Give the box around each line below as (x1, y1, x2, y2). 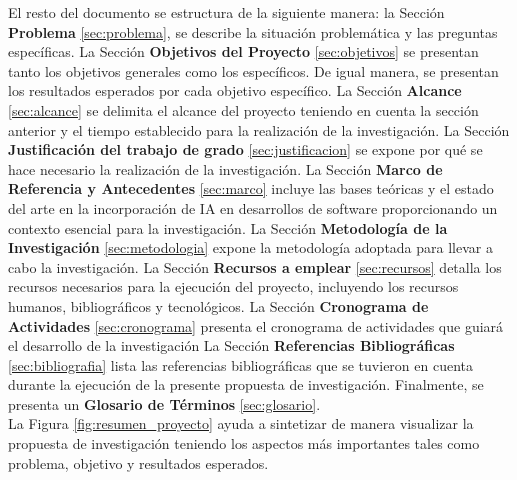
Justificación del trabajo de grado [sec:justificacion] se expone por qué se (8, 139, 483, 160)
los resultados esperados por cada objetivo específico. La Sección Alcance (8, 80, 462, 101)
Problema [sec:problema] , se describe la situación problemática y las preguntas (8, 21, 498, 42)
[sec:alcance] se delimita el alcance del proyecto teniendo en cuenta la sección (8, 99, 479, 120)
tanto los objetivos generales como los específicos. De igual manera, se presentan (8, 60, 499, 81)
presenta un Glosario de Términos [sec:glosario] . (8, 393, 321, 414)
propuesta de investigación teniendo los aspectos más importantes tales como (8, 433, 480, 454)
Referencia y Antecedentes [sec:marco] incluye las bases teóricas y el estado (8, 178, 494, 199)
